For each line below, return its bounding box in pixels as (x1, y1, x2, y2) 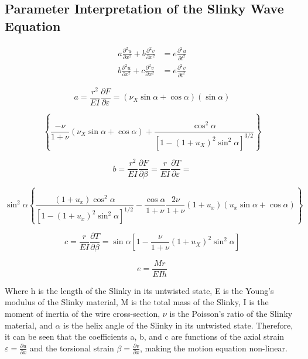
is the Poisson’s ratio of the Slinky (169, 307, 293, 319)
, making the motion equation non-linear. (139, 341, 288, 354)
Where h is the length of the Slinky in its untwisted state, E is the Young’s (5, 284, 274, 296)
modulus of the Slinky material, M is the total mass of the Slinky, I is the (5, 296, 269, 308)
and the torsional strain (29, 341, 114, 354)
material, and (5, 319, 53, 331)
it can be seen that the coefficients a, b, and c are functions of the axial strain (5, 330, 285, 343)
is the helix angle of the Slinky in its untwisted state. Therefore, (63, 319, 293, 331)
